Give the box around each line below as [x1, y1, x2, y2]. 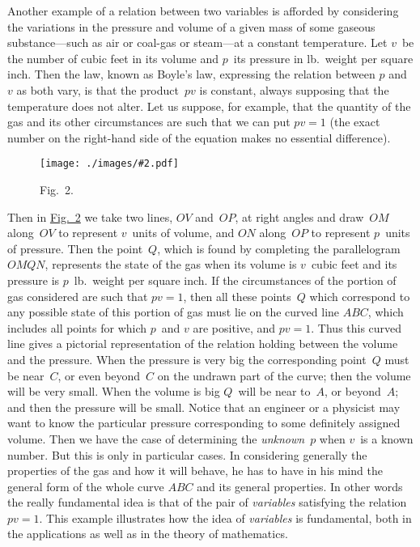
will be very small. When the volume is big [7, 383, 220, 400]
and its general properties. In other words [197, 477, 403, 494]
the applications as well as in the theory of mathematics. [7, 525, 288, 542]
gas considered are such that [7, 287, 148, 304]
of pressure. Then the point [7, 240, 143, 257]
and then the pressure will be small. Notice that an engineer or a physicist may [7, 398, 401, 415]
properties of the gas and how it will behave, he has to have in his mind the [7, 462, 383, 479]
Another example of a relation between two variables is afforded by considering [7, 2, 399, 19]
